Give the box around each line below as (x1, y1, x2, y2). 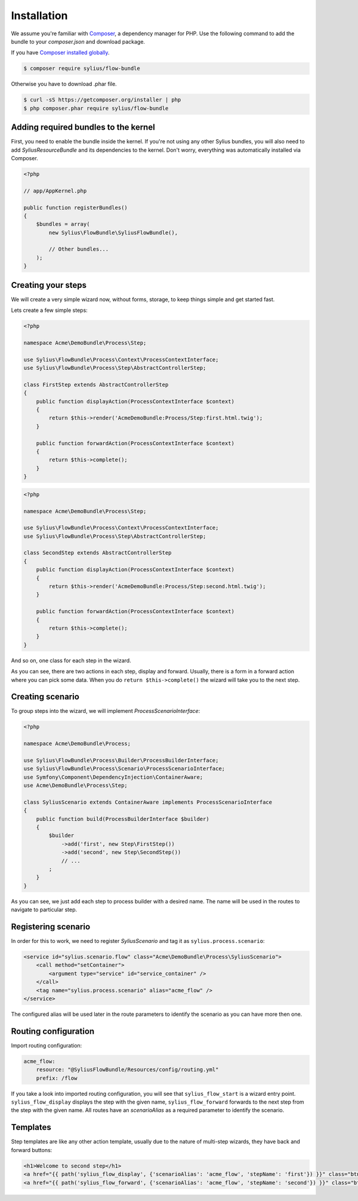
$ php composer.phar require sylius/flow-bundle (23, 105, 169, 112)
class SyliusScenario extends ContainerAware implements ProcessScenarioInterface (23, 798, 273, 805)
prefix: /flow (36, 1074, 78, 1081)
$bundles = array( (36, 221, 90, 228)
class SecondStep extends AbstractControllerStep (23, 550, 172, 556)
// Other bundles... (48, 246, 109, 253)
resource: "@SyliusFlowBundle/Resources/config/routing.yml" (36, 1067, 219, 1073)
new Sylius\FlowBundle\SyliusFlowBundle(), (48, 229, 178, 236)
